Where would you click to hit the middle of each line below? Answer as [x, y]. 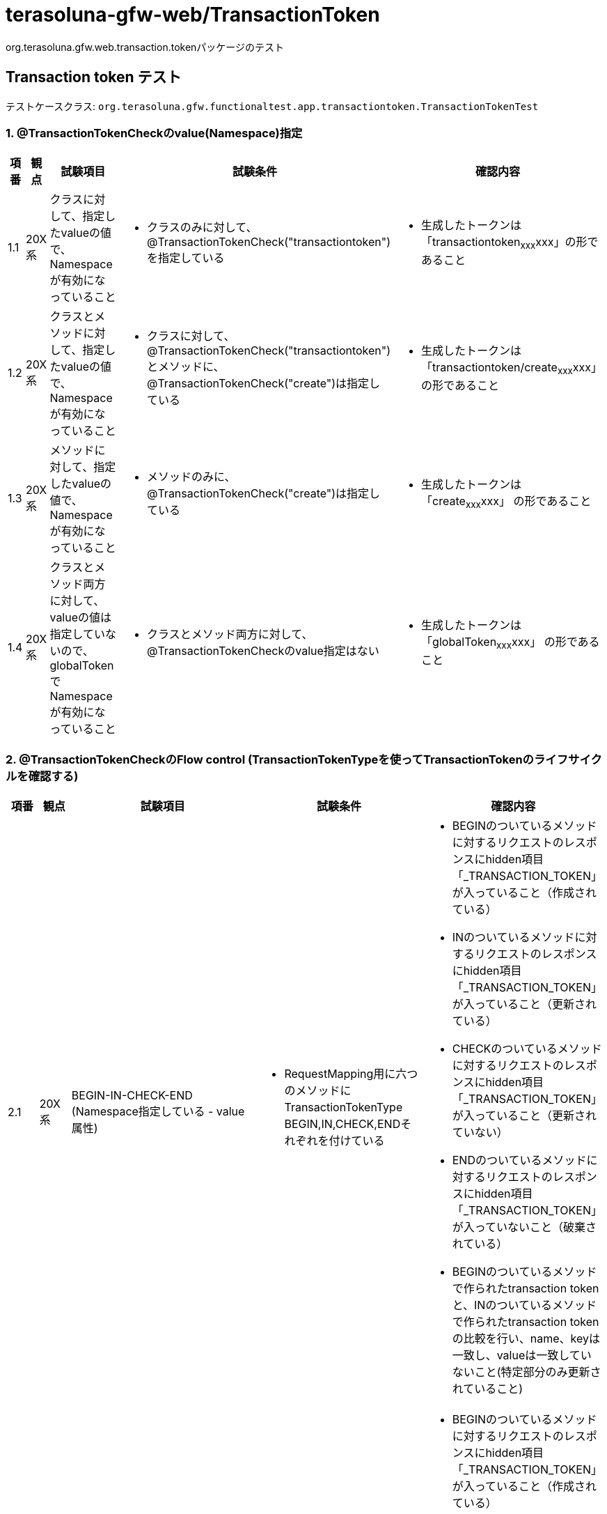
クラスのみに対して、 [202, 227]
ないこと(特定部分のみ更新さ [527, 1372]
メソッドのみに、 [191, 477]
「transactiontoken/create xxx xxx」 [512, 369]
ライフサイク [568, 759]
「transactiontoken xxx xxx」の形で [510, 243]
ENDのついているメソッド [519, 1160]
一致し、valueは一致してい [522, 1355]
